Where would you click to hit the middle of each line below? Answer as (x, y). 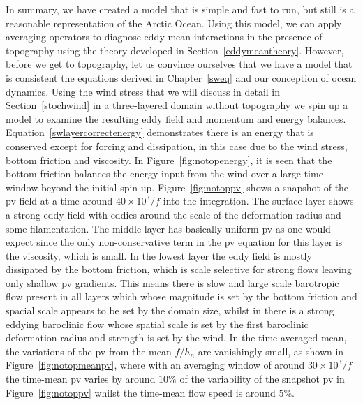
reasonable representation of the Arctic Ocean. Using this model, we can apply (174, 23)
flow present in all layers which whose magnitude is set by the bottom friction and (181, 296)
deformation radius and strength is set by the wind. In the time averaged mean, (176, 338)
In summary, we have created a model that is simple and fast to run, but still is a (180, 9)
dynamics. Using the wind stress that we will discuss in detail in (143, 91)
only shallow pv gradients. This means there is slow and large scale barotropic (172, 282)
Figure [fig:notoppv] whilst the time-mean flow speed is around (141, 392)
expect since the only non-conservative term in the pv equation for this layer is (174, 242)
